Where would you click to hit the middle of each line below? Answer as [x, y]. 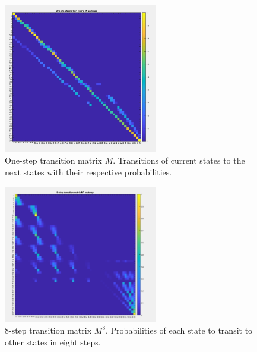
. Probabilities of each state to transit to [179, 330]
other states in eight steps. [53, 342]
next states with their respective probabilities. [88, 172]
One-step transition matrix [53, 160]
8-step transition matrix [48, 330]
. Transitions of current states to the [179, 160]
